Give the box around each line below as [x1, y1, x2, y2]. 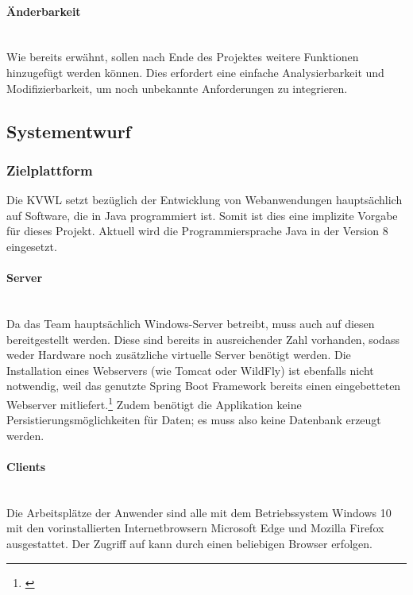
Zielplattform [6, 160, 93, 180]
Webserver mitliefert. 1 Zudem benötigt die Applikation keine [6, 393, 302, 412]
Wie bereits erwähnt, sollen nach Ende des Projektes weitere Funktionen [6, 48, 359, 65]
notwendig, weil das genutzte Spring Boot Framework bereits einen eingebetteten [6, 377, 401, 394]
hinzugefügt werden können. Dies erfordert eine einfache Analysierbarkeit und [6, 64, 384, 80]
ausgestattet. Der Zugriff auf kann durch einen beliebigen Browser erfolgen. [6, 535, 372, 551]
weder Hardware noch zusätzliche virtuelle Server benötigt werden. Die [6, 346, 351, 363]
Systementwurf [6, 118, 131, 143]
